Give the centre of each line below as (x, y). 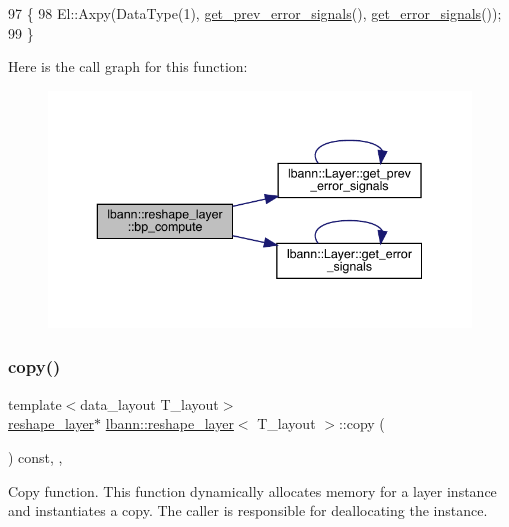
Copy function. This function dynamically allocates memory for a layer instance (252, 490)
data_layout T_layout (149, 403)
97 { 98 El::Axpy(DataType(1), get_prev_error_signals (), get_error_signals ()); (255, 13)
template (35, 403)
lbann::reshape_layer (169, 423)
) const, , (35, 456)
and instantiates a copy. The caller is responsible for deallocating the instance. (248, 510)
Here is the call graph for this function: (128, 66)
